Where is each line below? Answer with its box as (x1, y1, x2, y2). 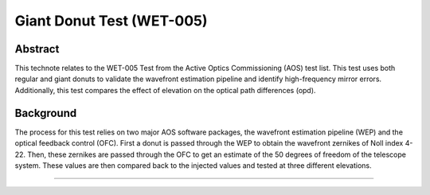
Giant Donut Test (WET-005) (14, 12, 208, 29)
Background (14, 106, 77, 119)
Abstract (14, 42, 60, 56)
